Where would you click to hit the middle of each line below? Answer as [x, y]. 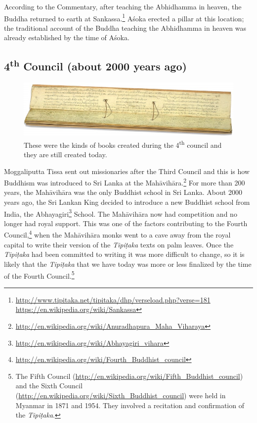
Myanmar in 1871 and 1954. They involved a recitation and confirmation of [130, 405]
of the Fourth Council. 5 [39, 275]
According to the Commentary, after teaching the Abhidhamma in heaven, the [123, 6]
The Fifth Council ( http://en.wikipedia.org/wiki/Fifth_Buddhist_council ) [129, 376]
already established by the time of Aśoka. [67, 37]
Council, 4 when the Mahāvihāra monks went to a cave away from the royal [117, 234]
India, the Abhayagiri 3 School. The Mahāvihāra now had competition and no [121, 213]
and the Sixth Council [49, 386]
